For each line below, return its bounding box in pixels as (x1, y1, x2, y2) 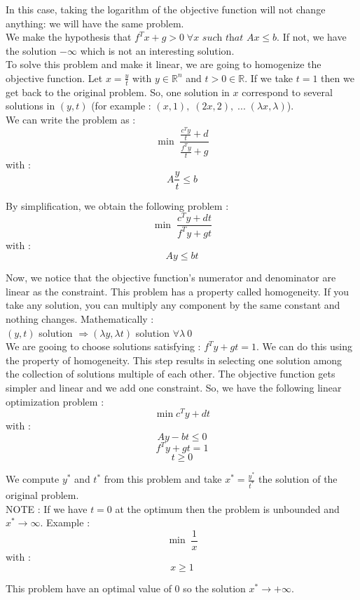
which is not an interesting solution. (80, 43, 235, 58)
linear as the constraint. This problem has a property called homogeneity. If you (6, 284, 349, 298)
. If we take (244, 70, 293, 85)
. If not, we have (277, 29, 347, 44)
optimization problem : (6, 394, 104, 408)
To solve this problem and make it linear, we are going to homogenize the (6, 57, 321, 72)
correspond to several (242, 84, 333, 99)
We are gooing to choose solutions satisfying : (6, 339, 201, 354)
